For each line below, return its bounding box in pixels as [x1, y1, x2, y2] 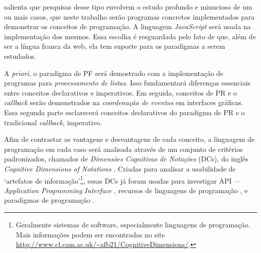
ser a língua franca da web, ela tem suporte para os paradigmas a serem [4, 41, 225, 51]
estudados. [4, 50, 36, 61]
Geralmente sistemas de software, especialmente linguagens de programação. [16, 219, 250, 229]
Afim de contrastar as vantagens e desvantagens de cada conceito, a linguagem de [4, 134, 254, 144]
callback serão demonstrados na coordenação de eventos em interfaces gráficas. [4, 97, 243, 108]
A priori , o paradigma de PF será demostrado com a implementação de [4, 67, 224, 78]
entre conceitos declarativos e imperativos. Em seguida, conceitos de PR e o [4, 87, 237, 98]
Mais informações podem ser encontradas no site [16, 229, 165, 239]
